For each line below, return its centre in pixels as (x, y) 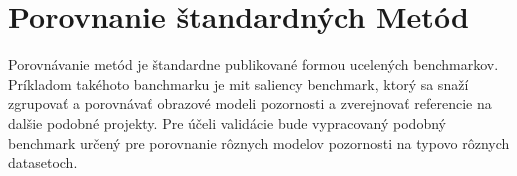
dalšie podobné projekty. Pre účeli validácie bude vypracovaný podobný (227, 122)
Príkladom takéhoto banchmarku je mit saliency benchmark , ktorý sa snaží (238, 83)
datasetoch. (43, 162)
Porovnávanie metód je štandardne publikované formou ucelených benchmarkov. (253, 64)
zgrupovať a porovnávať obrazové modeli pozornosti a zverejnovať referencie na (250, 103)
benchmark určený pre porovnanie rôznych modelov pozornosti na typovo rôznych (259, 142)
